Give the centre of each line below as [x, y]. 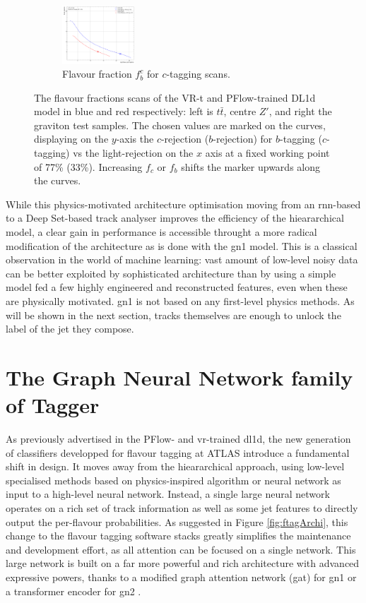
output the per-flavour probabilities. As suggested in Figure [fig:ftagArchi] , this [177, 521]
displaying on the [71, 139]
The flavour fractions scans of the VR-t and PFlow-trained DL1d [175, 97]
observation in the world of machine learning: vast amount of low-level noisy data [182, 259]
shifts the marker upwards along [250, 166]
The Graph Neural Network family [179, 377]
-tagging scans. [198, 74]
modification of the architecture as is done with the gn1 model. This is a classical [182, 245]
